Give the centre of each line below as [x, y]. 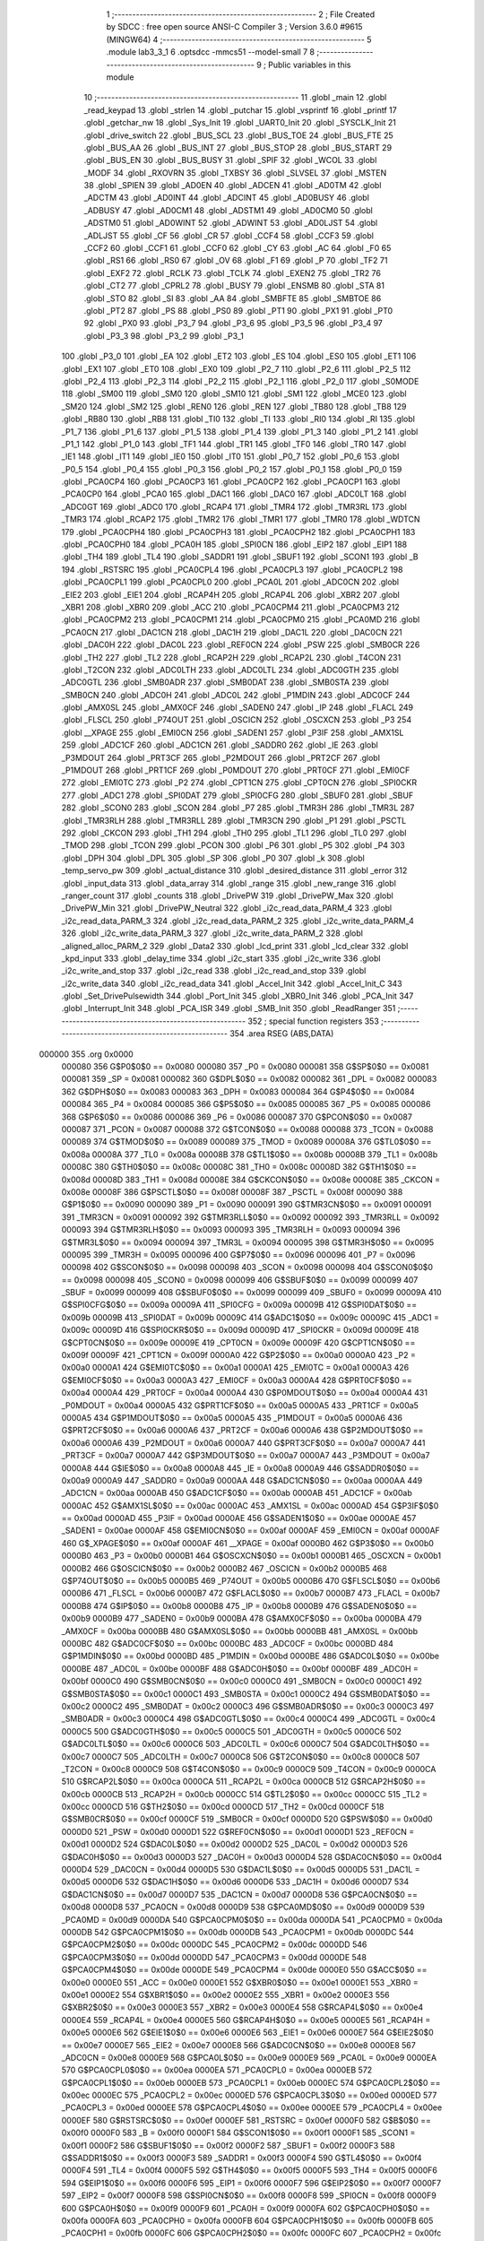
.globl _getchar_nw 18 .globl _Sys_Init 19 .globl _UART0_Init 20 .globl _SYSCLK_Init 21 [240, 123]
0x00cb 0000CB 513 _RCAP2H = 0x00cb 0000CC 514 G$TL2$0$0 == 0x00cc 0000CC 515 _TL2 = [244, 1794]
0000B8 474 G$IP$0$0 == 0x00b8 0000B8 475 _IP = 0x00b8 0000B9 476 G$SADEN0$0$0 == [239, 1605]
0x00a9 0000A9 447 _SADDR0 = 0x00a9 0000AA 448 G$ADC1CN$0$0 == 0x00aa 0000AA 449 [242, 1480]
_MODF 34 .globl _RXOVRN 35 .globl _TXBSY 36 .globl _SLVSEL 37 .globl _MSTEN [235, 173]
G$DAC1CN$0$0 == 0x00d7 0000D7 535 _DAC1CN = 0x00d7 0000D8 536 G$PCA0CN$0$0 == [240, 1894]
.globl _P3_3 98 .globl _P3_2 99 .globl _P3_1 [164, 335]
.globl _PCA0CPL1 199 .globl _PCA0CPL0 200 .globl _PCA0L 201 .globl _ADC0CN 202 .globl [230, 582]
